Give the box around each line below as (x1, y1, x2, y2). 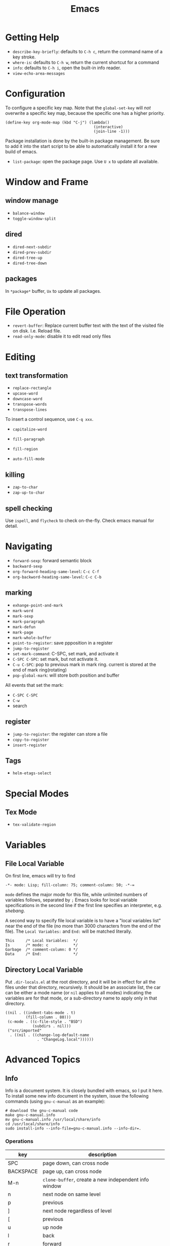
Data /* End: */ (5, 952, 78, 957)
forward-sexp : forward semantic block (12, 558, 92, 563)
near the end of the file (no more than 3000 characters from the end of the (5, 923, 161, 929)
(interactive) (93, 124, 123, 130)
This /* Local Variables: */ (5, 938, 78, 944)
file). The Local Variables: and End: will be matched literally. (5, 928, 133, 934)
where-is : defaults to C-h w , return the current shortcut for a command (12, 59, 159, 65)
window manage (5, 196, 59, 205)
